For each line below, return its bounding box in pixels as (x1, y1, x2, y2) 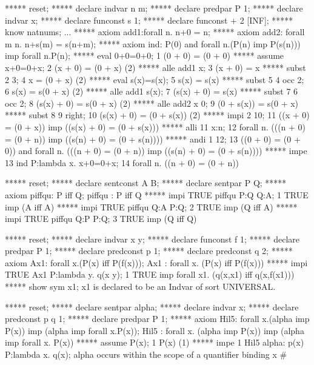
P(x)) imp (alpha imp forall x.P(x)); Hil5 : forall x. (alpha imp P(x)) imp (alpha (5, 324, 304, 337)
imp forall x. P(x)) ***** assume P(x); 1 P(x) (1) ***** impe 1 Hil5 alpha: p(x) (5, 336, 304, 349)
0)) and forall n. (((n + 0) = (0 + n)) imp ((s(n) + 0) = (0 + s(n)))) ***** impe (5, 144, 307, 157)
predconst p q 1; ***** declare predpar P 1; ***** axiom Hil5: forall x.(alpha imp (5, 312, 310, 325)
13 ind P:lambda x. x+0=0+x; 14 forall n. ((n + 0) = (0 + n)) (5, 156, 239, 169)
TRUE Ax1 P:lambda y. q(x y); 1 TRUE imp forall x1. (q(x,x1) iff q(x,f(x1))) (5, 268, 295, 281)
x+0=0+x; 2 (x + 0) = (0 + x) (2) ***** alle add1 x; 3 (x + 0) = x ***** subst (5, 61, 306, 73)
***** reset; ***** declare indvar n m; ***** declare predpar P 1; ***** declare (5, 2, 303, 14)
